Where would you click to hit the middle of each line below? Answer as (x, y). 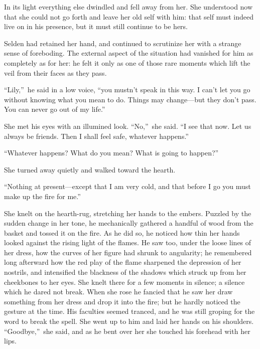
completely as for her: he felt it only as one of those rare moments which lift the (127, 62)
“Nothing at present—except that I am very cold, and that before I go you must (127, 186)
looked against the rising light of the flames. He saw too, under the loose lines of (128, 242)
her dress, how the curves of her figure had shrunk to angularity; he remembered (128, 252)
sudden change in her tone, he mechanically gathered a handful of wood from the (129, 223)
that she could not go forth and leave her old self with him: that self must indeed (129, 16)
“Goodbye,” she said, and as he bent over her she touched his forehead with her (127, 331)
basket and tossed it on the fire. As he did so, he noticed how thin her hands (122, 232)
